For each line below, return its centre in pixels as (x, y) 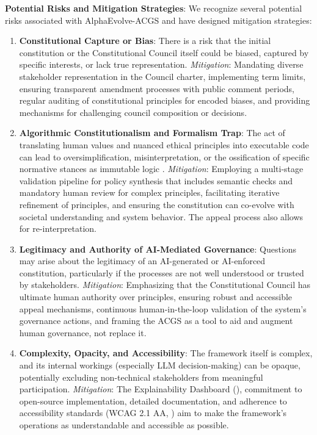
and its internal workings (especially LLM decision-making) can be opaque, (160, 365)
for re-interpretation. (58, 228)
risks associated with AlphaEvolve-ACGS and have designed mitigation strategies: (158, 20)
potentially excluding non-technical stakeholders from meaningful (141, 377)
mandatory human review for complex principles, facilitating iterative (149, 192)
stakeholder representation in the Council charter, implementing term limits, (162, 76)
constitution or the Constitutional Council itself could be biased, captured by (164, 52)
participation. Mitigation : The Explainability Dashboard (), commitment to (161, 389)
